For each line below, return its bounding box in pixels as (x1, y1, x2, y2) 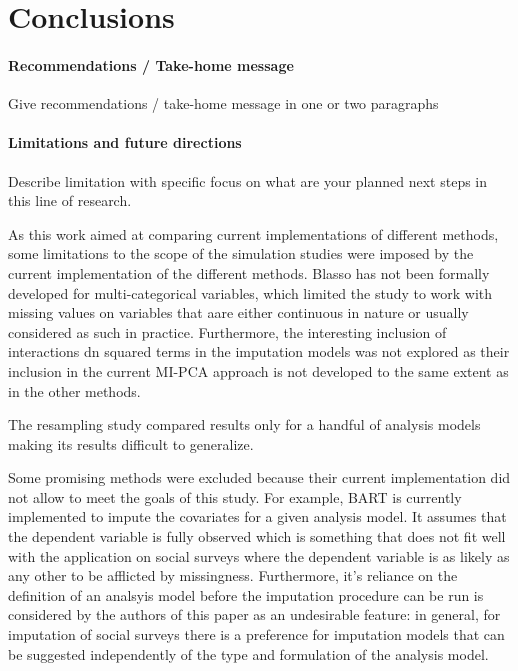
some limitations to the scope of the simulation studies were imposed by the (8, 243, 474, 264)
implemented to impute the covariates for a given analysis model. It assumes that (8, 506, 507, 527)
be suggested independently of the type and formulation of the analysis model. (8, 643, 489, 664)
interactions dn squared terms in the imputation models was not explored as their (8, 341, 510, 362)
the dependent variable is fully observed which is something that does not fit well (8, 526, 506, 547)
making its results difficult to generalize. (8, 433, 254, 454)
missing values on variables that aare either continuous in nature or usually (8, 302, 469, 323)
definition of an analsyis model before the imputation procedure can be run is (8, 584, 484, 605)
